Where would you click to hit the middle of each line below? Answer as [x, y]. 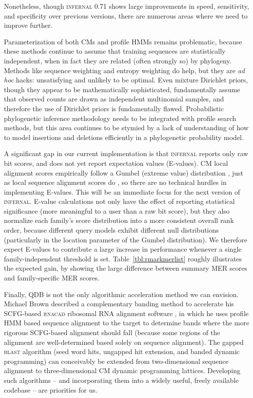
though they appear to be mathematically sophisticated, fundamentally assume [122, 89]
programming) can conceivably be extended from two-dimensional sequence [116, 361]
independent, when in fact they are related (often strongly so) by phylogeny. [118, 60]
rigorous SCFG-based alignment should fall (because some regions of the [112, 332]
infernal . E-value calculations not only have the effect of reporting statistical [119, 201]
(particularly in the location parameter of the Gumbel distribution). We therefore [126, 239]
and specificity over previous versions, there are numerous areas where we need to [126, 15]
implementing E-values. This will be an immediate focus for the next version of [122, 191]
